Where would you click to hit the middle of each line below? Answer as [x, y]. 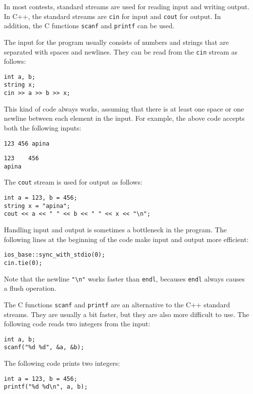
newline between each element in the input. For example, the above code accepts [124, 118]
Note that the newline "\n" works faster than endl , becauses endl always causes [125, 278]
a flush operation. [30, 288]
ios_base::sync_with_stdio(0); [55, 255]
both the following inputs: [43, 127]
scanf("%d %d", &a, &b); [44, 347]
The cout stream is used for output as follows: [73, 182]
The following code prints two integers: [62, 363]
